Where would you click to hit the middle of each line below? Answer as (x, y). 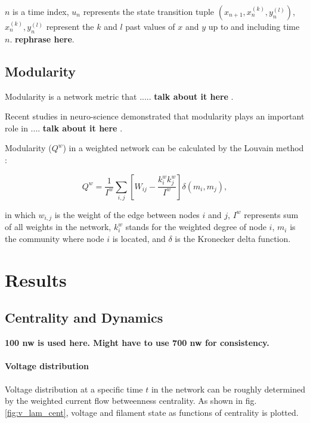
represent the (70, 26)
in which (20, 214)
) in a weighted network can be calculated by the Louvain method (183, 148)
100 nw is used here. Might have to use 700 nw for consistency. (137, 343)
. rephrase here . (42, 39)
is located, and (139, 238)
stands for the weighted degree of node (196, 227)
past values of (150, 26)
